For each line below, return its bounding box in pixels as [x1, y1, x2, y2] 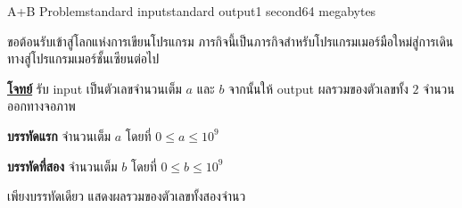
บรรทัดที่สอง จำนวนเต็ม [7, 156, 118, 175]
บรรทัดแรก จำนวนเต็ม [7, 126, 111, 145]
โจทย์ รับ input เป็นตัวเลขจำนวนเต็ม [7, 79, 182, 97]
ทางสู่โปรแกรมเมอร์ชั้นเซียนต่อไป [7, 49, 160, 68]
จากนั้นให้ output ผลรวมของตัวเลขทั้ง [228, 79, 408, 97]
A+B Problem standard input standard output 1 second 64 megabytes [7, 2, 376, 20]
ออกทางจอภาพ [7, 96, 76, 115]
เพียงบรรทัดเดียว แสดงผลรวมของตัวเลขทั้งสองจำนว [7, 187, 246, 205]
